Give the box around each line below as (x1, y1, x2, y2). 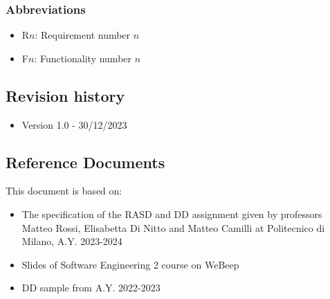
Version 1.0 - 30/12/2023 (21, 117, 127, 132)
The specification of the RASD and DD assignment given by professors (21, 207, 322, 221)
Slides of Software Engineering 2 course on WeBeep (21, 257, 239, 271)
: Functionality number (34, 51, 132, 65)
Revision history (6, 84, 125, 106)
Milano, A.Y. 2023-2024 (21, 234, 122, 248)
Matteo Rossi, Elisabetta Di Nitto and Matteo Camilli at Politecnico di (21, 220, 325, 235)
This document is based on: (6, 183, 122, 198)
